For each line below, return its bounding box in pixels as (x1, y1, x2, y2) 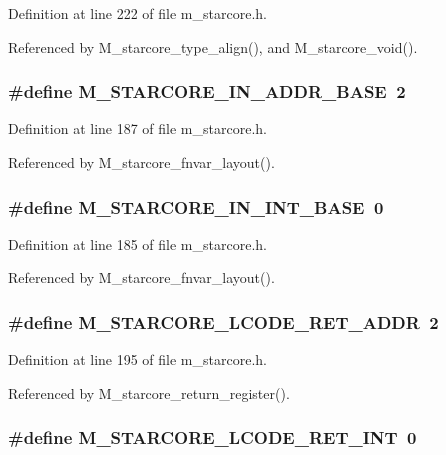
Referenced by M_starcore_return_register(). (8, 382, 290, 403)
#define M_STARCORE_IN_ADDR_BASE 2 (8, 79, 406, 104)
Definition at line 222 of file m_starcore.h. (8, 3, 267, 23)
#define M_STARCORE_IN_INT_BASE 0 (8, 194, 384, 219)
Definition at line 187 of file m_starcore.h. (8, 118, 267, 139)
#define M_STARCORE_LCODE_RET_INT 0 (8, 425, 417, 450)
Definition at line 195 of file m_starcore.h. (8, 349, 267, 370)
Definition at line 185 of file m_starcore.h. (8, 233, 267, 254)
